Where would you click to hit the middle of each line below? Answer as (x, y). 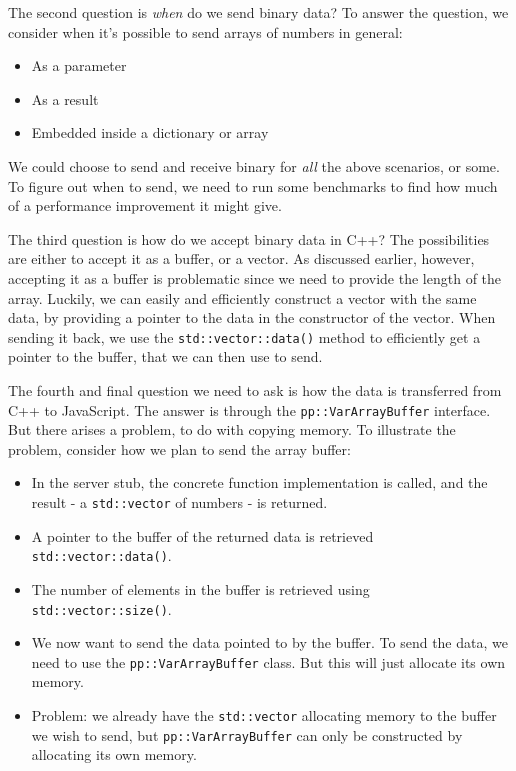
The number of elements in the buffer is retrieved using (200, 588)
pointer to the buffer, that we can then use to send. (165, 356)
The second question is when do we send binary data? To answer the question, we (258, 12)
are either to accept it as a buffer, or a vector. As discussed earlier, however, (241, 258)
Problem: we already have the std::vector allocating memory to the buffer (264, 715)
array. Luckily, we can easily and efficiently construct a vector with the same (242, 297)
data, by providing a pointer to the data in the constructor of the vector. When (252, 317)
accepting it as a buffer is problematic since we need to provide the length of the (255, 277)
